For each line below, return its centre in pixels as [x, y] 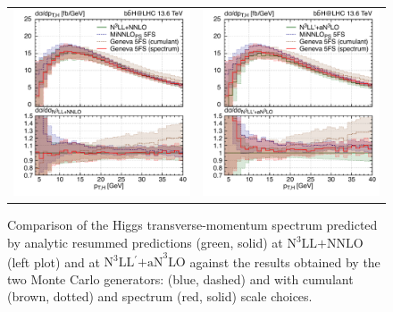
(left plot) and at [54, 261]
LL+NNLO [332, 245]
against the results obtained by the [285, 261]
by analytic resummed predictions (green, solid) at [145, 243]
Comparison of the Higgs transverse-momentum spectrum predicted [192, 225]
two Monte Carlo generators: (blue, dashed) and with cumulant [180, 278]
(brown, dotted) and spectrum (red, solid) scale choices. [160, 296]
